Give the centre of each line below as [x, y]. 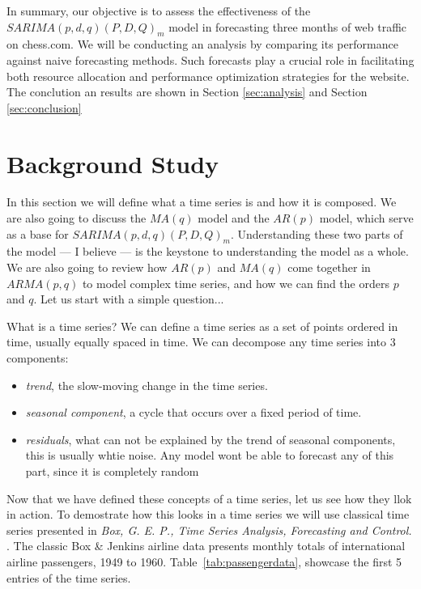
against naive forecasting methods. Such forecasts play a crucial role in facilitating [210, 59]
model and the [234, 218]
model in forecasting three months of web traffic [288, 26]
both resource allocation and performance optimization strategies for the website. [208, 76]
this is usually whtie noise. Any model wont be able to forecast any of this [210, 455]
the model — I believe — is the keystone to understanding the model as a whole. [208, 251]
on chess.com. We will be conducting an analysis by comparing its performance [202, 44]
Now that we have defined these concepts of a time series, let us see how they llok [209, 498]
